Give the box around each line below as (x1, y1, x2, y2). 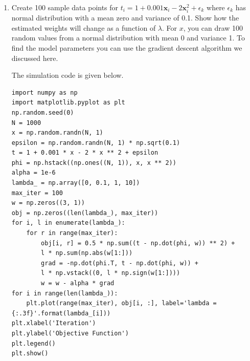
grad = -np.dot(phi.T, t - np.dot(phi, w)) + (41, 259, 198, 267)
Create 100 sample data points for (11, 2, 119, 12)
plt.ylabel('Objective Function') (11, 329, 129, 337)
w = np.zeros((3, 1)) (11, 199, 85, 207)
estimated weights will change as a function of (11, 22, 156, 33)
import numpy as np (11, 89, 78, 96)
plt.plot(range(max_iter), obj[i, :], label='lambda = (26, 300, 217, 307)
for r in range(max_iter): (26, 229, 118, 237)
